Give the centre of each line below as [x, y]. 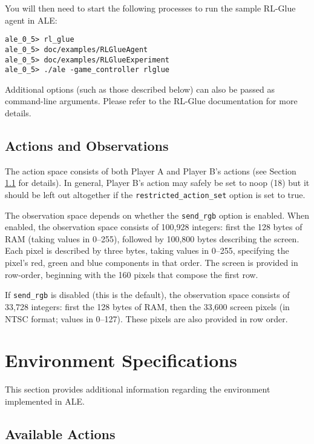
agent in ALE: [31, 20]
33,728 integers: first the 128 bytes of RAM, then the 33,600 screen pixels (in [147, 306]
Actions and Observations [87, 145]
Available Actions [60, 433]
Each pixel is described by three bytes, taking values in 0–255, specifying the [147, 250]
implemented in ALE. [45, 401]
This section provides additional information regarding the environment [138, 389]
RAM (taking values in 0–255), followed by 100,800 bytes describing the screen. [152, 238]
